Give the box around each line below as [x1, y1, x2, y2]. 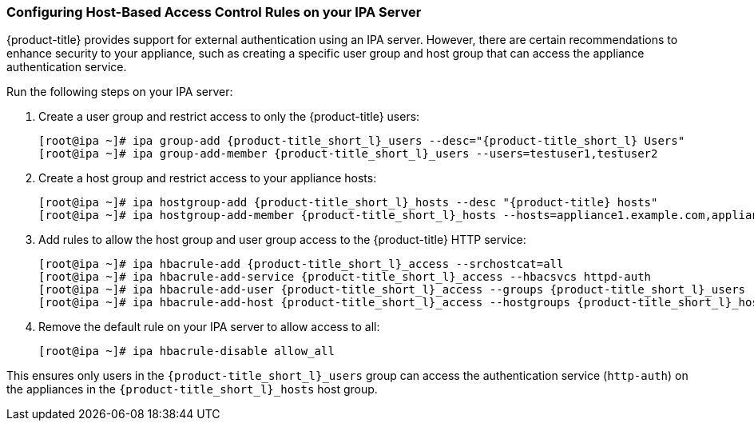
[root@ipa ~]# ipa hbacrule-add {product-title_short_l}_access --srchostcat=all [38, 257, 564, 271]
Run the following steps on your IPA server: [6, 85, 233, 99]
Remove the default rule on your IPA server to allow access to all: [38, 320, 380, 334]
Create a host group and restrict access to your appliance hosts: [38, 171, 377, 186]
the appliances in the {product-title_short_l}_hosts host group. [6, 382, 378, 397]
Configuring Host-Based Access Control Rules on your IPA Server [6, 4, 422, 20]
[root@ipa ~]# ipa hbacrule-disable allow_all [38, 345, 335, 358]
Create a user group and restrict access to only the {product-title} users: [38, 110, 420, 124]
